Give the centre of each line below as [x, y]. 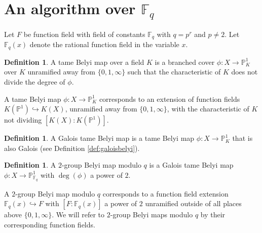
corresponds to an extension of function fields [170, 99]
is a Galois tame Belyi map [191, 165]
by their [213, 215]
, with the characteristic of [208, 109]
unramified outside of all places [193, 203]
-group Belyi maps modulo [152, 215]
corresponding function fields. [50, 224]
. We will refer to [78, 215]
